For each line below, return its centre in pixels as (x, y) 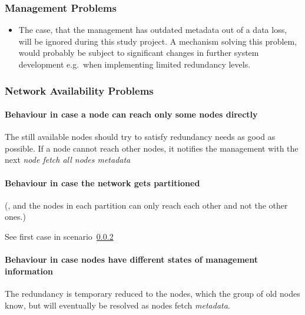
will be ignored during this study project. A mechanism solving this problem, (158, 41)
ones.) (15, 217)
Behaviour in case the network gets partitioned (102, 182)
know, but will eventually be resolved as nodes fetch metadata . (117, 305)
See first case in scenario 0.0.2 (59, 236)
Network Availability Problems (79, 90)
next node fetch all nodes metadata (68, 160)
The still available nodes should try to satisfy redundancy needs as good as (140, 137)
